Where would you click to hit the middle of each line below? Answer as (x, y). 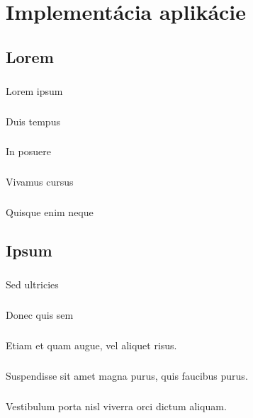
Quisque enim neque (50, 212)
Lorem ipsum (34, 90)
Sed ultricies (32, 284)
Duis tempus (33, 121)
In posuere (28, 151)
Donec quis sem (40, 315)
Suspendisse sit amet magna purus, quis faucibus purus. (127, 376)
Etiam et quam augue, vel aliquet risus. (91, 345)
